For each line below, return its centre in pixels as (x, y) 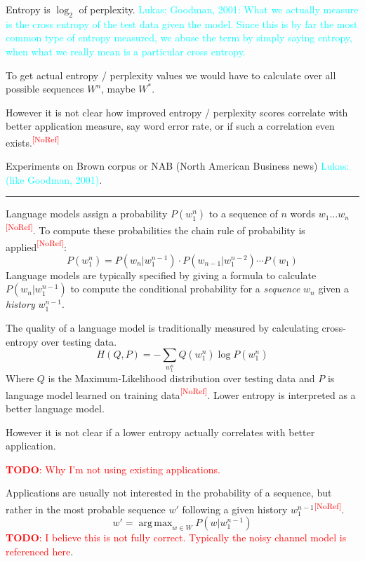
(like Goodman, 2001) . (54, 179)
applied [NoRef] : (36, 245)
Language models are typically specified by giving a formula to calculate (161, 275)
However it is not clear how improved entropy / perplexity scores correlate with (177, 112)
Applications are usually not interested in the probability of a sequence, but (169, 493)
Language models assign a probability (87, 214)
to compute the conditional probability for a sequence (185, 289)
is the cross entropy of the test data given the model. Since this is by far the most (182, 23)
